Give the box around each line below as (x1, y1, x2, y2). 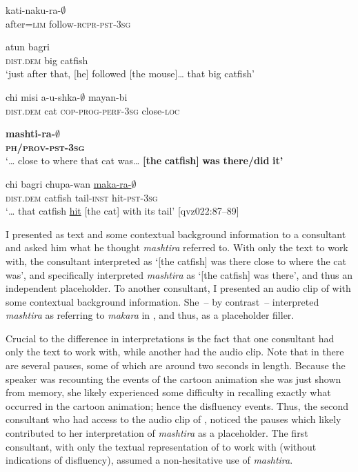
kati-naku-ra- (6, 3, 61, 17)
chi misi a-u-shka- (6, 89, 81, 104)
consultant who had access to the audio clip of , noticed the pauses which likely (6, 412, 341, 426)
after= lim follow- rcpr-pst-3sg (6, 16, 131, 30)
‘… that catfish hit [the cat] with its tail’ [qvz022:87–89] (6, 204, 239, 218)
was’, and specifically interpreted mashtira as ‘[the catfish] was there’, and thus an (6, 267, 352, 282)
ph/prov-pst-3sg (6, 139, 85, 154)
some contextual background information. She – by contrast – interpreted (6, 294, 319, 308)
